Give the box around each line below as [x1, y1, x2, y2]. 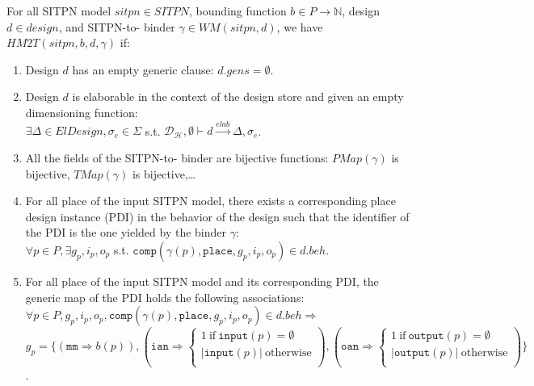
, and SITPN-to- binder [58, 18, 175, 35]
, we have [276, 18, 323, 35]
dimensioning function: [25, 103, 138, 120]
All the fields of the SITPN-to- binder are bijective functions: [25, 149, 329, 166]
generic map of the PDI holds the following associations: [25, 288, 305, 305]
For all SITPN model [6, 2, 111, 19]
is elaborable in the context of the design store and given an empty [72, 88, 404, 105]
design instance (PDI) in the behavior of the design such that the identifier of [25, 208, 410, 224]
